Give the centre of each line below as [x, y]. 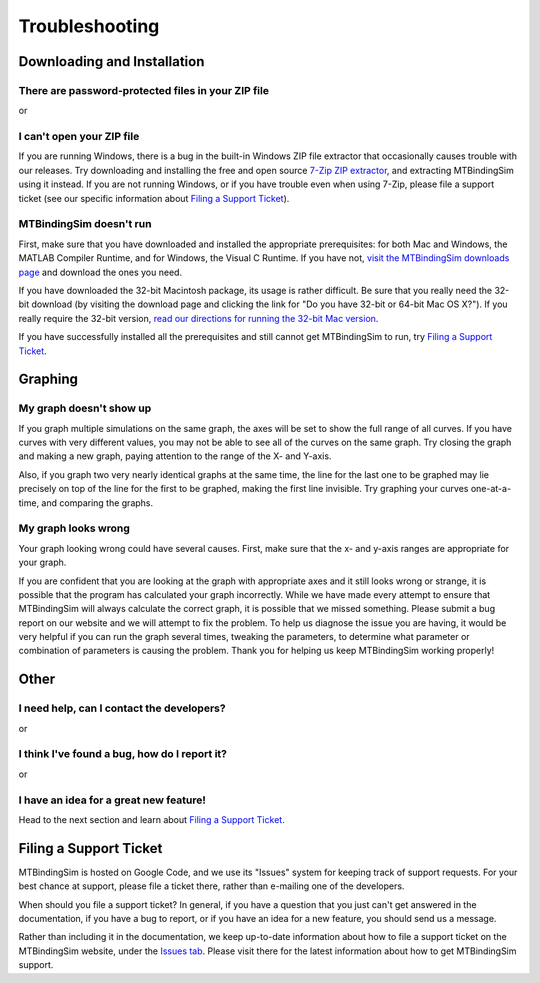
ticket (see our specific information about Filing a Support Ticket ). [154, 198]
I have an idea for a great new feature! [112, 800]
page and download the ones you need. [100, 272]
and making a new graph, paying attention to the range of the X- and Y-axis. [175, 456]
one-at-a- [491, 489]
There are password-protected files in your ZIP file [144, 90]
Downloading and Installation [111, 61]
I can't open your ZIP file [79, 137]
